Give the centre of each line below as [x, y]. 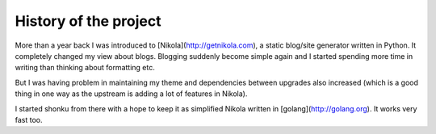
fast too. [29, 119]
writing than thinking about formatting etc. [85, 68]
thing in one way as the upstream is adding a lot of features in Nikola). [131, 94]
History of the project [88, 21]
